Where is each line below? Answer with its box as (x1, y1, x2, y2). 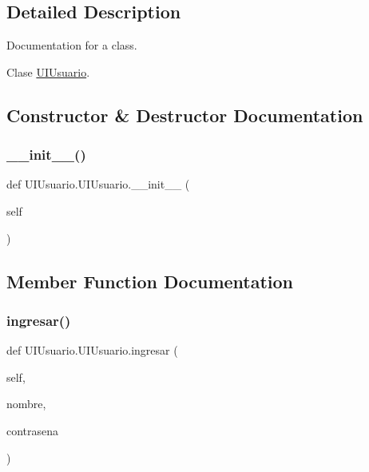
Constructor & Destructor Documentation (6, 102, 363, 127)
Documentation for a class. (6, 37, 137, 54)
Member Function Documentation (6, 268, 294, 293)
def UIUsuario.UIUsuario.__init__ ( (6, 176, 190, 192)
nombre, (6, 395, 46, 412)
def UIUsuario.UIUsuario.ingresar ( (6, 342, 178, 359)
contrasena (6, 422, 59, 438)
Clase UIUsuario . (6, 63, 90, 80)
